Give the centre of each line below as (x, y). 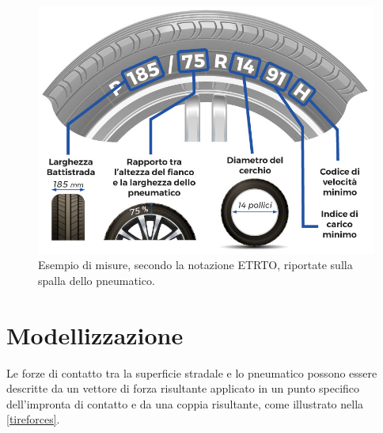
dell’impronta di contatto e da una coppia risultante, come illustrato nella (185, 403)
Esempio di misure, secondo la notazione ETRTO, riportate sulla (195, 265)
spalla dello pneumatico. (97, 280)
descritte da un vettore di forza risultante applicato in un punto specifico (183, 388)
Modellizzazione (95, 334)
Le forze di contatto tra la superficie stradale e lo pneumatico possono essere (192, 372)
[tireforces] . (33, 419)
